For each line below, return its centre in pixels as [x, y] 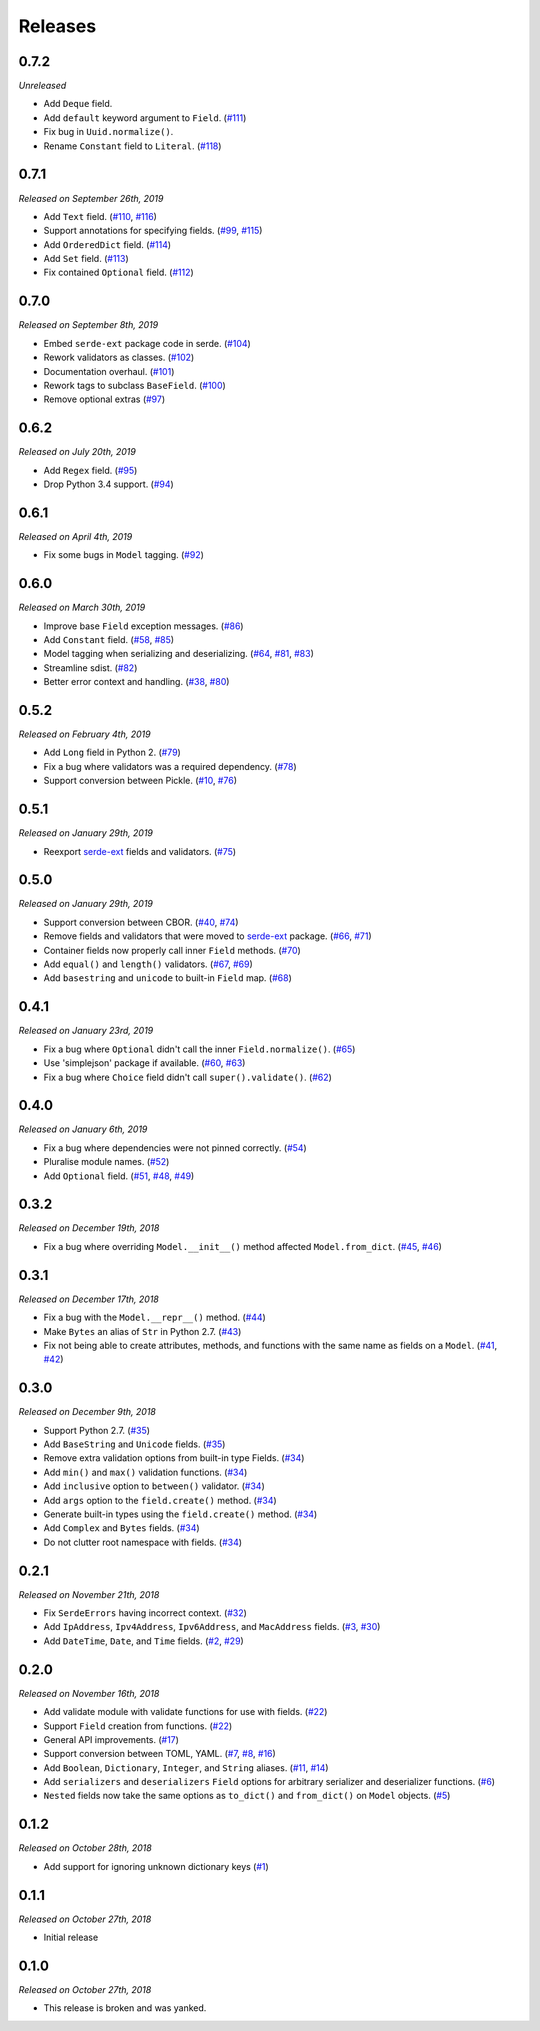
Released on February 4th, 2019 [84, 734]
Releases [57, 26]
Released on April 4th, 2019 [75, 536]
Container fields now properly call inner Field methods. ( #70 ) [172, 950]
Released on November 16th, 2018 [89, 1693]
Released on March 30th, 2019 [82, 607]
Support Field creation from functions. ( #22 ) [138, 1726]
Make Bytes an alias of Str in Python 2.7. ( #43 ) [142, 1331]
